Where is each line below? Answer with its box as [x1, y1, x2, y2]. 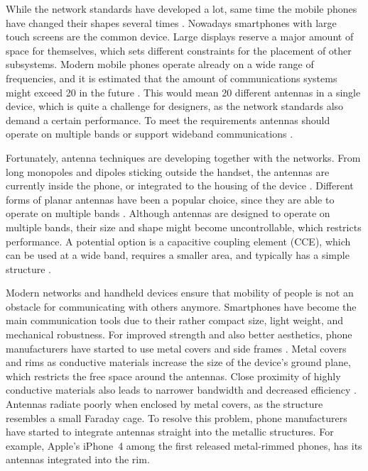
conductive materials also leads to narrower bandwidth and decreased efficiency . [6, 382, 357, 397]
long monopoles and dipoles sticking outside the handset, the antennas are [6, 164, 330, 179]
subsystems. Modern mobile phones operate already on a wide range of [6, 57, 314, 72]
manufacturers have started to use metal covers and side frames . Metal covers [6, 340, 347, 355]
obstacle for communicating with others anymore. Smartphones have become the [6, 299, 357, 314]
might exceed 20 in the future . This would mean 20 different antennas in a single [6, 84, 361, 99]
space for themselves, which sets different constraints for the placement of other [6, 43, 352, 57]
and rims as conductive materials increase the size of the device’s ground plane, [6, 355, 351, 370]
